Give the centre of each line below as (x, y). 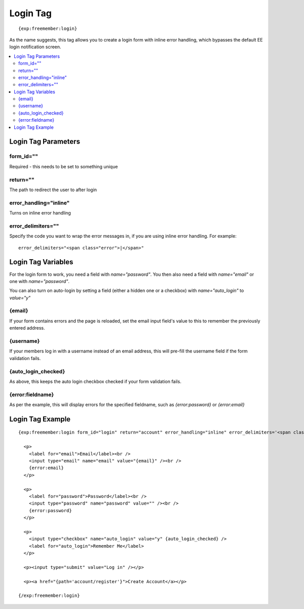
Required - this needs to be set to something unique (64, 166)
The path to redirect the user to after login (53, 190)
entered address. (27, 328)
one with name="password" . (40, 281)
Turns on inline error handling (40, 213)
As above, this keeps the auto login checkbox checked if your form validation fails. (96, 381)
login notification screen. (35, 47)
